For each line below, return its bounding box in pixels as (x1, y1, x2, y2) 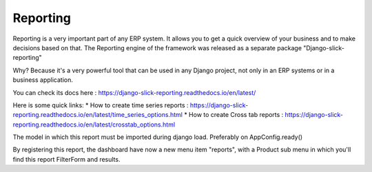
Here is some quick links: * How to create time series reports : (12, 100, 189, 109)
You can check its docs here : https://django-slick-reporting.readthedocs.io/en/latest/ (12, 88, 256, 96)
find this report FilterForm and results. (12, 155, 121, 163)
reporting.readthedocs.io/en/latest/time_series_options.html (12, 111, 183, 119)
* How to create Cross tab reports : (183, 111, 284, 119)
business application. (12, 76, 74, 84)
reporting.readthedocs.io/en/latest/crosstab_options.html (12, 120, 176, 129)
